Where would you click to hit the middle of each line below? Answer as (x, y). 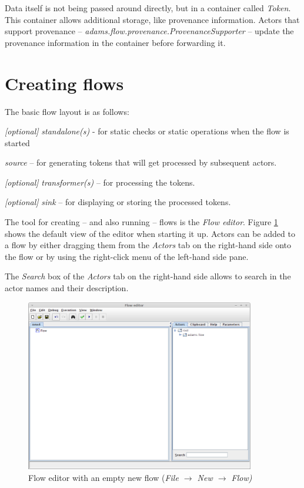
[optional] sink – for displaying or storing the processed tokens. (118, 202)
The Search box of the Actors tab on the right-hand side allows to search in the (148, 276)
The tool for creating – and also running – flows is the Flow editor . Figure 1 (141, 222)
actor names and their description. (67, 288)
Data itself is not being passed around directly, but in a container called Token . (148, 8)
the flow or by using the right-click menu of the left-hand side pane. (127, 256)
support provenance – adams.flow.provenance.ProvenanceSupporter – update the (149, 31)
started (17, 142)
